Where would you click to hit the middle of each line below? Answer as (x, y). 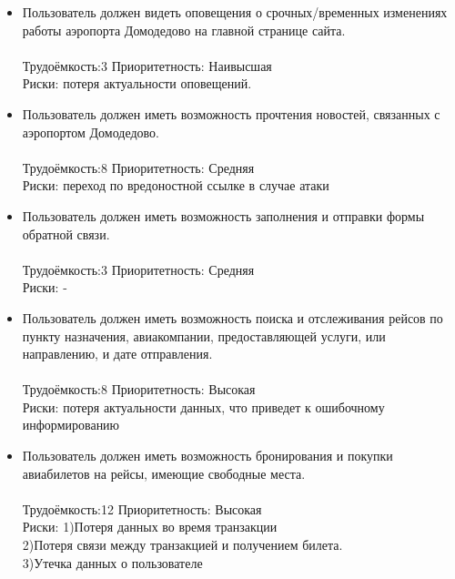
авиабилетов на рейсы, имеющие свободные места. (164, 473)
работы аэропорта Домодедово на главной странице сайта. (184, 30)
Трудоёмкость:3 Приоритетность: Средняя (138, 269)
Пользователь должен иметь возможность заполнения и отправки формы (223, 215)
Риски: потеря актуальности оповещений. (137, 83)
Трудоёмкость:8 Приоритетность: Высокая (139, 389)
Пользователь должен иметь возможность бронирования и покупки (207, 456)
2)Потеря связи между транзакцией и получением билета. (182, 545)
